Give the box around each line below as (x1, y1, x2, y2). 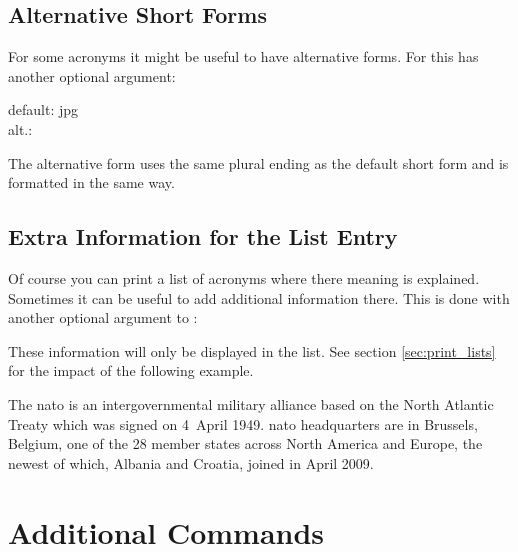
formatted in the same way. (8, 172, 175, 193)
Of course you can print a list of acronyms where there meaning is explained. (8, 267, 480, 288)
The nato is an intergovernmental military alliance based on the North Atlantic (8, 393, 494, 414)
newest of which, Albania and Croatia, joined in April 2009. (8, 452, 374, 473)
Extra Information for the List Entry (8, 221, 398, 252)
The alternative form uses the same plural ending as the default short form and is (8, 152, 509, 173)
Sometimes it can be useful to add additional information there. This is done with (8, 287, 510, 308)
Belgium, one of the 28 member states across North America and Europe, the (8, 433, 483, 454)
